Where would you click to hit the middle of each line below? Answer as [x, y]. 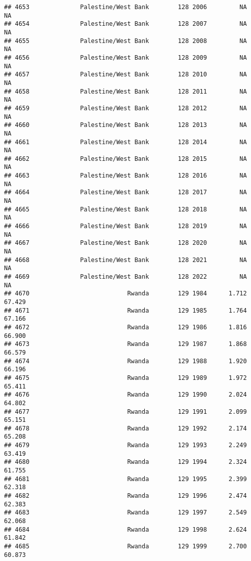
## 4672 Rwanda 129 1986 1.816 [126, 327]
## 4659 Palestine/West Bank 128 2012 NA [126, 108]
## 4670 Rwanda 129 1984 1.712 [126, 294]
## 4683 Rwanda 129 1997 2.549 [126, 513]
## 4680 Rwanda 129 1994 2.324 [126, 462]
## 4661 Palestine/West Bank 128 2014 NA [126, 142]
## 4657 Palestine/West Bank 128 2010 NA [126, 75]
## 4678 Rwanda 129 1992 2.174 [126, 428]
